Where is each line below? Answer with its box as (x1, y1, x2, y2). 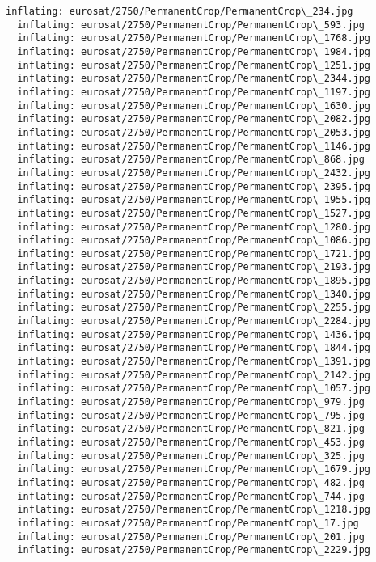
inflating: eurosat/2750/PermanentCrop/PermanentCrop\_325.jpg (17, 450, 365, 462)
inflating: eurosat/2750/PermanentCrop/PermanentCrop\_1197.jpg (17, 86, 371, 98)
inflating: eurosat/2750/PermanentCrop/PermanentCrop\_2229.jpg (17, 544, 371, 556)
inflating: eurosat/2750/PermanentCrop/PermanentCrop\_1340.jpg (17, 288, 371, 300)
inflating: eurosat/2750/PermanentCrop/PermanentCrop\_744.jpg (17, 490, 365, 502)
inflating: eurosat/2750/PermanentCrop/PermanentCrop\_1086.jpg (17, 235, 371, 247)
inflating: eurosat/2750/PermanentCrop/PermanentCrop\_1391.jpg (17, 356, 371, 368)
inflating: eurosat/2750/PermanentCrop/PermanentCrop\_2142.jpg (17, 369, 371, 381)
